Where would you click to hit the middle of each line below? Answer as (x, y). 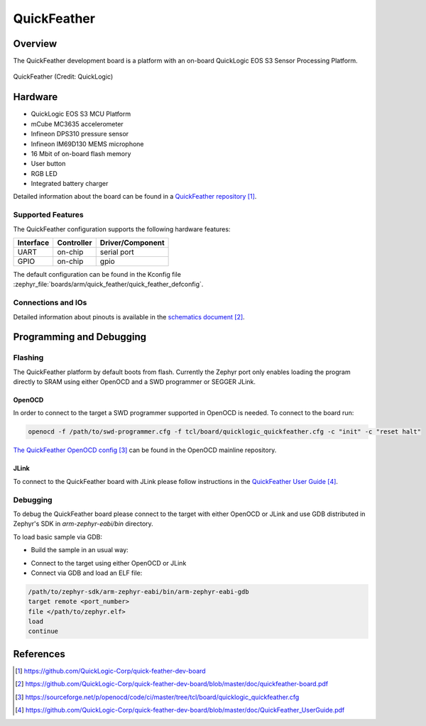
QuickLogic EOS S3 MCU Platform (81, 114)
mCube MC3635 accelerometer (77, 123)
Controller (75, 243)
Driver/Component (132, 243)
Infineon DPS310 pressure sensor (80, 134)
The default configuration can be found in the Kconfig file (97, 275)
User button (48, 164)
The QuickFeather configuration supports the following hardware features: (122, 229)
